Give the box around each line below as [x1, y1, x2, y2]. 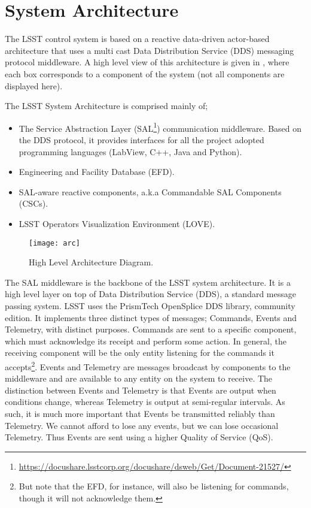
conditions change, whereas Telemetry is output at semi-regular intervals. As [5, 395, 285, 408]
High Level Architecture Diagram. [29, 256, 154, 268]
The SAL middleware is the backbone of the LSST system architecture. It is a [5, 276, 291, 288]
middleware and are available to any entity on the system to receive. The [5, 372, 273, 385]
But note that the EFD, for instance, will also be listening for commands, [19, 480, 289, 492]
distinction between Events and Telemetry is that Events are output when [5, 383, 276, 396]
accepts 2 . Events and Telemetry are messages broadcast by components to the [5, 358, 291, 373]
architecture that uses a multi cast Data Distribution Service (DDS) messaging [5, 44, 294, 56]
